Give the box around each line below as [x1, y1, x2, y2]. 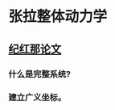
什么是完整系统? [8, 68, 71, 79]
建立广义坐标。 [8, 92, 67, 104]
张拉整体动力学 [8, 7, 108, 26]
